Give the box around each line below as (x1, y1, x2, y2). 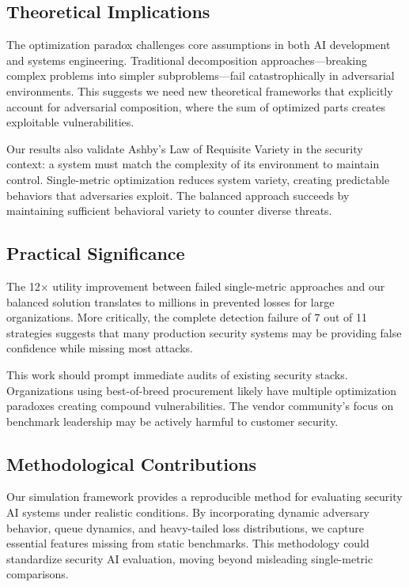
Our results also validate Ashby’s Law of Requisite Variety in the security (6, 140, 363, 156)
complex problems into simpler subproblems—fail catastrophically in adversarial (6, 67, 395, 84)
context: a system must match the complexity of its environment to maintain (6, 156, 380, 172)
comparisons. (6, 566, 69, 582)
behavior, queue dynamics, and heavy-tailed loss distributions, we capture (6, 519, 365, 536)
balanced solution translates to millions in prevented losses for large (6, 293, 335, 310)
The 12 (6, 277, 40, 294)
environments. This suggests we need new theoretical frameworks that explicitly (6, 82, 393, 99)
